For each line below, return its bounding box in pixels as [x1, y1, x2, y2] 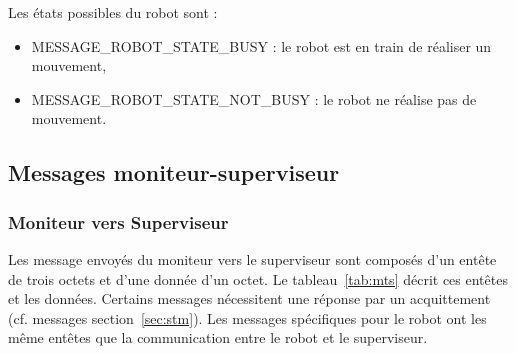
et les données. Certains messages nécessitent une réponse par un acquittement [8, 288, 491, 309]
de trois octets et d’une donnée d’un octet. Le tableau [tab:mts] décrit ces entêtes [8, 268, 508, 289]
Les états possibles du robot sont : [8, 2, 218, 22]
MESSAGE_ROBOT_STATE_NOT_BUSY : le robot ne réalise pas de [31, 88, 477, 109]
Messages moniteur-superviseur [8, 157, 340, 188]
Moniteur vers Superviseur [8, 209, 229, 234]
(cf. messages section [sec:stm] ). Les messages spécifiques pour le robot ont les [8, 307, 487, 328]
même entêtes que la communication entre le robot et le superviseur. [8, 327, 428, 348]
